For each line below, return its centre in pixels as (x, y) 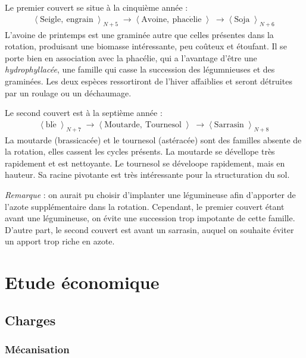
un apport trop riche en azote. (60, 241)
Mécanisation (37, 349)
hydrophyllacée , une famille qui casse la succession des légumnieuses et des (140, 69)
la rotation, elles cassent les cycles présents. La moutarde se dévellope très (140, 151)
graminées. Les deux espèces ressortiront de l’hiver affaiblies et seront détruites (149, 81)
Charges (30, 320)
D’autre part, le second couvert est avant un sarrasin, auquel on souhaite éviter (149, 229)
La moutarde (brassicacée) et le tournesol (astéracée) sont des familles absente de (153, 139)
